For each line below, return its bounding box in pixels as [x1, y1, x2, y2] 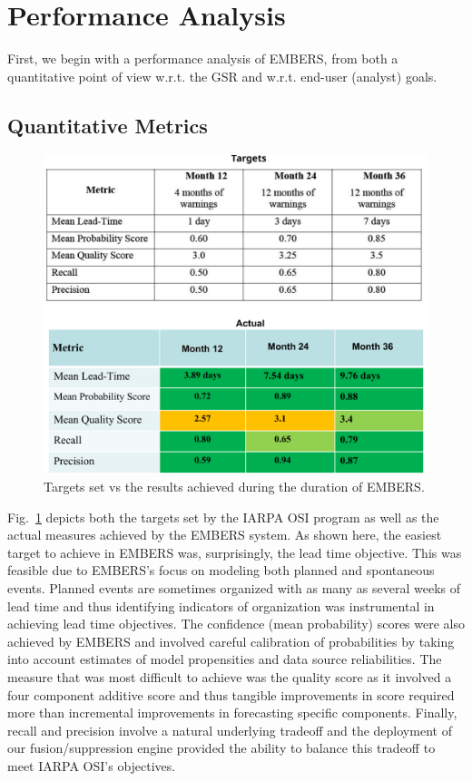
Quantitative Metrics [7, 111, 208, 139]
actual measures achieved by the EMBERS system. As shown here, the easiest [7, 525, 442, 544]
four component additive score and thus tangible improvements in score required [7, 685, 455, 704]
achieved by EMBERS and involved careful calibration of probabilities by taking [7, 631, 455, 650]
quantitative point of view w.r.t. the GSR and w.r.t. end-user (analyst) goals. [7, 66, 438, 85]
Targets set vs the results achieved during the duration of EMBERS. [44, 477, 425, 496]
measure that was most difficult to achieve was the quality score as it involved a [7, 668, 452, 686]
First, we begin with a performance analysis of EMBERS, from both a [7, 49, 398, 68]
